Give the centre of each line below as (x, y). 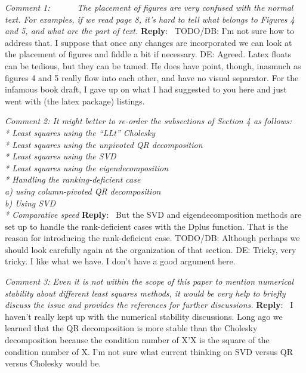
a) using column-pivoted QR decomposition (83, 191)
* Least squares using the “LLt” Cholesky (80, 132)
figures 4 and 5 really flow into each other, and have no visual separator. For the (152, 77)
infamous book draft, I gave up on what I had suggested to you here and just (146, 89)
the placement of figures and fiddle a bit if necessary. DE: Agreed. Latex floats (148, 54)
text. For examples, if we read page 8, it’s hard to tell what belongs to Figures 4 (150, 19)
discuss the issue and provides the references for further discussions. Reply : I (149, 305)
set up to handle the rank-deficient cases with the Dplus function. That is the (147, 226)
